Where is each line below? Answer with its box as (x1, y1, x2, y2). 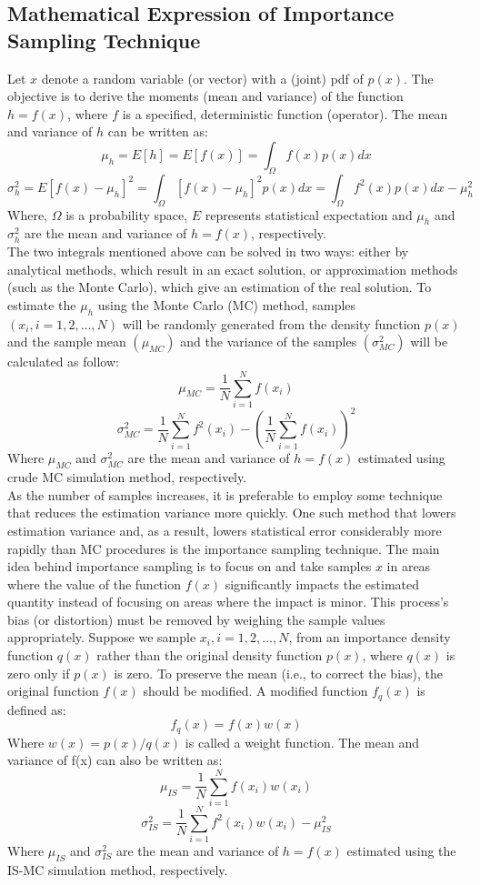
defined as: (7, 699, 66, 719)
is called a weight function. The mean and (185, 732, 419, 751)
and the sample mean (7, 332, 126, 351)
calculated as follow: (7, 352, 119, 371)
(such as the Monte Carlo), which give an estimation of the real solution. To (7, 277, 432, 297)
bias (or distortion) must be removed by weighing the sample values (7, 609, 385, 629)
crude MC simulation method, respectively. (7, 468, 247, 487)
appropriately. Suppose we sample (7, 628, 196, 647)
